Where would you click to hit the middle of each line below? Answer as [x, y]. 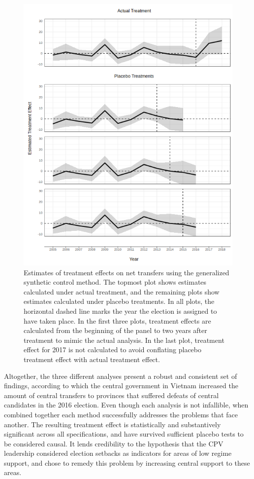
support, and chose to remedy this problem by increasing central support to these [127, 462]
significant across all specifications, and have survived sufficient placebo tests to [124, 434]
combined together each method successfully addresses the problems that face [121, 414]
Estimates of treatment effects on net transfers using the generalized [127, 272]
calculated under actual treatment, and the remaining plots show [122, 291]
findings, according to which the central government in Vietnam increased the [121, 386]
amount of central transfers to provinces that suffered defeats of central [111, 395]
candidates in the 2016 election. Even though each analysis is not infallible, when [126, 405]
